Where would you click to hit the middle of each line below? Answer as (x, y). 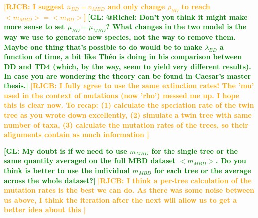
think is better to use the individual (67, 170)
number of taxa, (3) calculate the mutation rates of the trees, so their (126, 124)
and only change (136, 6)
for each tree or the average (202, 170)
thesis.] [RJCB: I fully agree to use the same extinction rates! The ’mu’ (129, 86)
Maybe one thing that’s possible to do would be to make (103, 46)
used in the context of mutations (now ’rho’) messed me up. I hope (122, 95)
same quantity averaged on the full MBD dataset (90, 161)
